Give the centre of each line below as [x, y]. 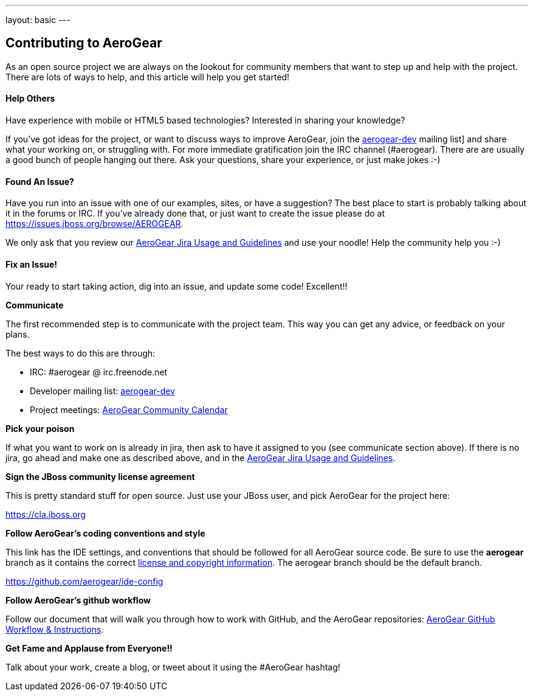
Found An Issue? [40, 181]
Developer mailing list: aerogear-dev [102, 391]
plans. [18, 334]
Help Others [30, 99]
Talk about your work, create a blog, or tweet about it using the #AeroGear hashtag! [173, 667]
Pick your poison [40, 428]
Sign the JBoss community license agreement [100, 476]
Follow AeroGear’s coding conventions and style [105, 533]
